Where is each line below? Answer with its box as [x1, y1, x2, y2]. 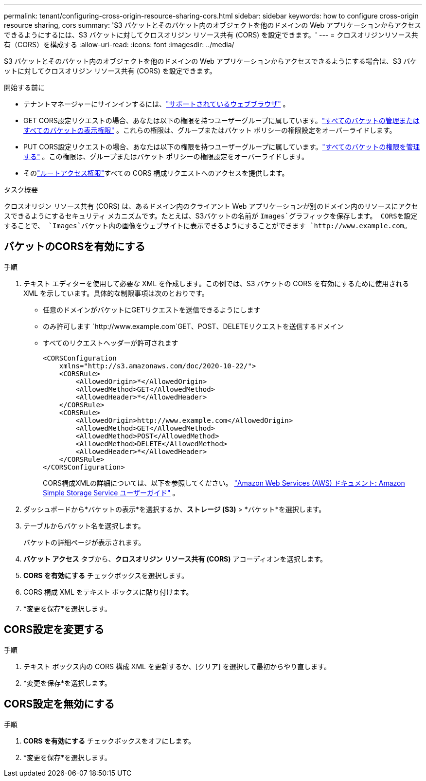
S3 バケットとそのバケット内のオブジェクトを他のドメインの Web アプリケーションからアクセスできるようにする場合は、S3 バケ [4, 57, 417, 65]
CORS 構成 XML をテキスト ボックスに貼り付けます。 [23, 587, 193, 596]
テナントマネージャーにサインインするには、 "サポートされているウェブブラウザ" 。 [23, 100, 290, 108]
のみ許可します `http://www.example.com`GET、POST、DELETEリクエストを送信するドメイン [43, 322, 344, 330]
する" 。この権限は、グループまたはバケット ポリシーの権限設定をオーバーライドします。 [23, 152, 309, 161]
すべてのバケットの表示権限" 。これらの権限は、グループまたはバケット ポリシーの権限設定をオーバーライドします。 [23, 126, 396, 134]
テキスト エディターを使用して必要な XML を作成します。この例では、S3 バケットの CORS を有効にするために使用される [23, 279, 409, 288]
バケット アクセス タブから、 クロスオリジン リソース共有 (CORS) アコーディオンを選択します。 [23, 554, 327, 563]
